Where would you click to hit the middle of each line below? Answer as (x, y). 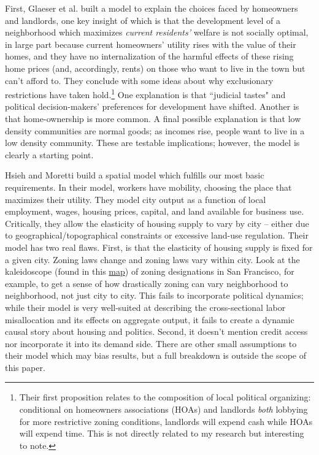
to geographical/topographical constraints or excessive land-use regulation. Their (157, 235)
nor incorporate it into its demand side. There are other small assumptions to (151, 343)
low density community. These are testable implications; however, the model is (152, 143)
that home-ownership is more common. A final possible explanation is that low (153, 118)
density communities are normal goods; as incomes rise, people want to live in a (155, 130)
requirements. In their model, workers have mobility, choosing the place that (148, 187)
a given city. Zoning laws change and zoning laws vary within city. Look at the (152, 259)
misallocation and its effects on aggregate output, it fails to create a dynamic (150, 319)
